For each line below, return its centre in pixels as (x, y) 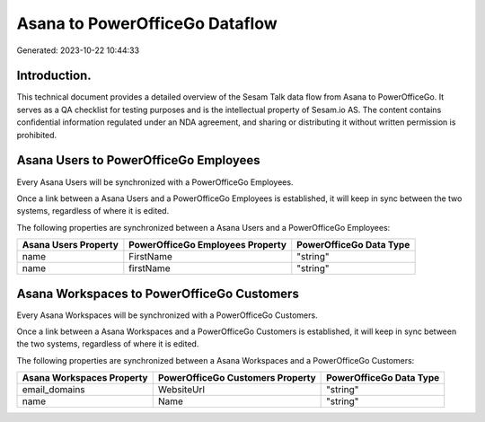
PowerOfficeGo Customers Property (237, 378)
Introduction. (54, 76)
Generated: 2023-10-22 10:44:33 (78, 50)
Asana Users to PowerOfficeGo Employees (138, 160)
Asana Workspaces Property (85, 378)
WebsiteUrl (181, 390)
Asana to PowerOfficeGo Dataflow (147, 23)
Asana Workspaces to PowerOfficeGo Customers (158, 293)
